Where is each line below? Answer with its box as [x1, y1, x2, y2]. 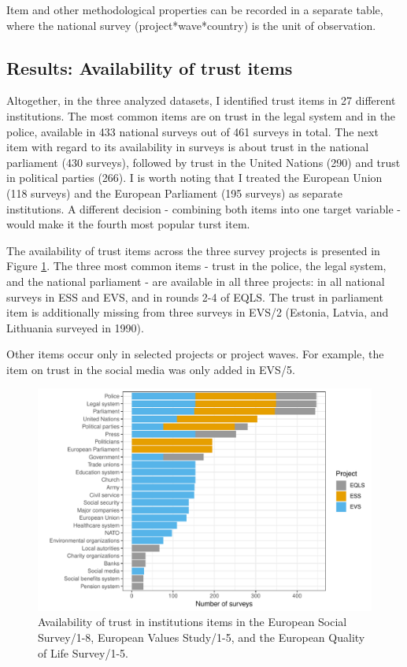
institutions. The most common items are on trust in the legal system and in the [6, 107, 396, 124]
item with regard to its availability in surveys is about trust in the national [6, 139, 369, 155]
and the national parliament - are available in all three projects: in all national [6, 272, 385, 289]
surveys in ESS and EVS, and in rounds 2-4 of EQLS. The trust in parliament [6, 288, 383, 305]
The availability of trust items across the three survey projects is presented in [6, 242, 380, 258]
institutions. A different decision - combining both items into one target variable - [6, 200, 401, 217]
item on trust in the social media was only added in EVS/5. [6, 361, 295, 377]
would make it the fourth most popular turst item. [6, 216, 250, 232]
